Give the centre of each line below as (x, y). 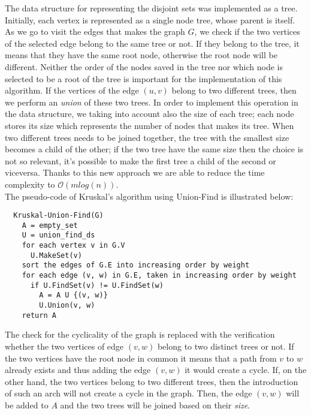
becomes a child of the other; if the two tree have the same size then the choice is (154, 149)
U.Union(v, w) (67, 305)
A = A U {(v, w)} (73, 295)
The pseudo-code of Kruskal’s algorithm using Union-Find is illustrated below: (149, 196)
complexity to (30, 184)
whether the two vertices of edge (64, 346)
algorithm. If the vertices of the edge (72, 90)
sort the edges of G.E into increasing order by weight (136, 265)
